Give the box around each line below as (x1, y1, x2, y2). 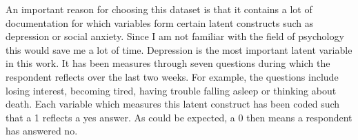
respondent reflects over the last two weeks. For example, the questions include (6, 69, 339, 83)
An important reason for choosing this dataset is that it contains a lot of (6, 2, 312, 16)
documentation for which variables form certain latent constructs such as (6, 15, 314, 30)
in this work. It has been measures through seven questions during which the (6, 56, 330, 70)
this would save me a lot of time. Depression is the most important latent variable (6, 42, 352, 57)
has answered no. (6, 123, 78, 138)
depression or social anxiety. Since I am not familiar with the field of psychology (6, 29, 344, 43)
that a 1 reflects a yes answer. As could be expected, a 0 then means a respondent (6, 110, 352, 124)
